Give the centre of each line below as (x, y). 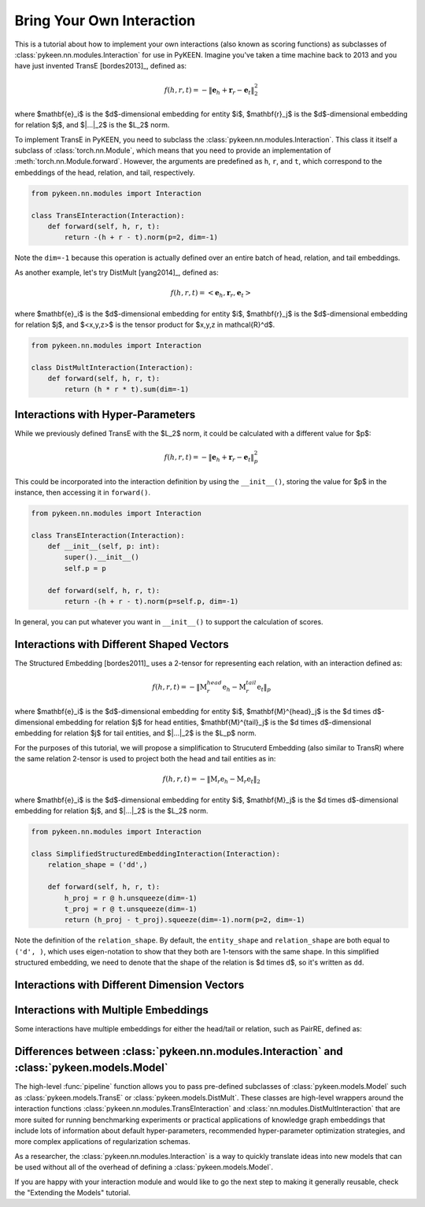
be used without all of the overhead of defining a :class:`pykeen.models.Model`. (144, 1167)
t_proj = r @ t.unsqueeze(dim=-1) (131, 909)
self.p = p (85, 568)
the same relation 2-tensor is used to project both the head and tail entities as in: (145, 759)
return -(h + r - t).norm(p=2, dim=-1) (141, 237)
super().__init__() (102, 557)
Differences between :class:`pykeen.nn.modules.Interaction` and (179, 1051)
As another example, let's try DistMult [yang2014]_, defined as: (117, 272)
